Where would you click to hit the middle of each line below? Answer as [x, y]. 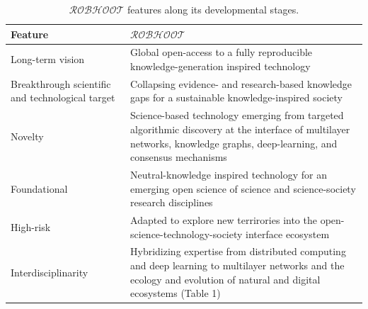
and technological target [63, 97]
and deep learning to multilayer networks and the [237, 265]
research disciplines [172, 202]
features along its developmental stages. [213, 9]
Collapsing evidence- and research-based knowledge [241, 83]
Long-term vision [48, 59]
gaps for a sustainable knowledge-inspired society [236, 97]
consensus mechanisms [179, 157]
